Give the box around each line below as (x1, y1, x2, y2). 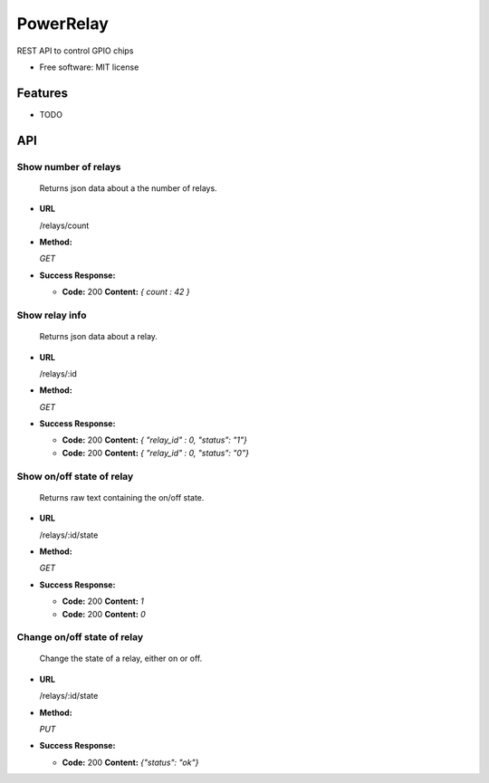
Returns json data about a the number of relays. (39, 182, 217, 194)
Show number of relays (16, 160, 121, 173)
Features (16, 85, 68, 100)
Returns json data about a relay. (39, 331, 158, 342)
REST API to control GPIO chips (16, 45, 134, 56)
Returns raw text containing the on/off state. (39, 492, 205, 502)
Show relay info (16, 309, 87, 321)
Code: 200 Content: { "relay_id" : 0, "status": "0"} (62, 447, 249, 458)
